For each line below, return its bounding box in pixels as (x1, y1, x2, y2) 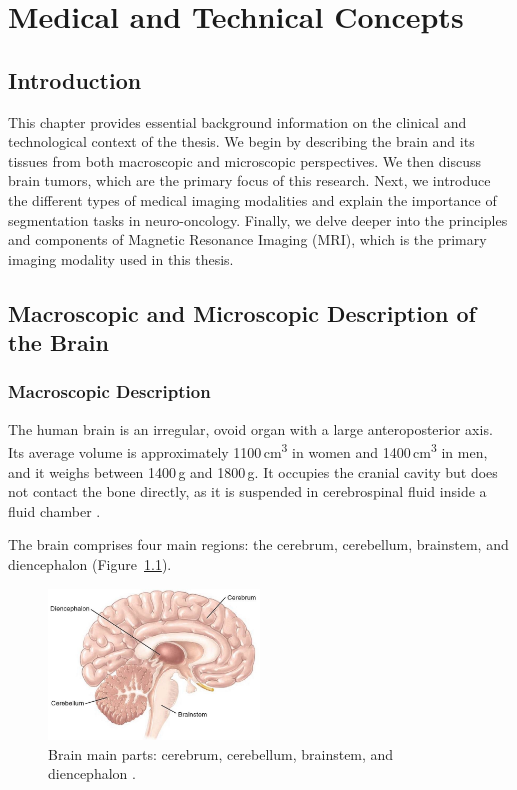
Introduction (8, 64, 142, 95)
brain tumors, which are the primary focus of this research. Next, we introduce (8, 170, 491, 191)
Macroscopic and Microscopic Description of (8, 297, 476, 328)
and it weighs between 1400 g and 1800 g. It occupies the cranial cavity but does (8, 461, 498, 482)
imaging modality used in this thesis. (8, 248, 234, 269)
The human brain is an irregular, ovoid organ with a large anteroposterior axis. (8, 418, 493, 439)
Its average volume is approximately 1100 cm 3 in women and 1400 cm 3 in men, (8, 439, 488, 462)
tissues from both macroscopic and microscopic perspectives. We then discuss (8, 150, 481, 171)
